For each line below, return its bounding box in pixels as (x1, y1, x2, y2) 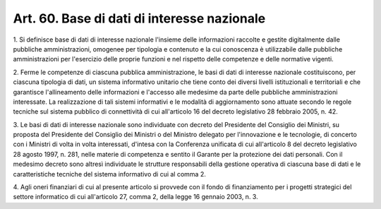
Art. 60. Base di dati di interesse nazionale (13, 11, 266, 26)
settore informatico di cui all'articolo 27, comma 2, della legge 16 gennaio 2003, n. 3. (13, 193, 258, 201)
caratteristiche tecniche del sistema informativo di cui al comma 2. (13, 169, 206, 178)
